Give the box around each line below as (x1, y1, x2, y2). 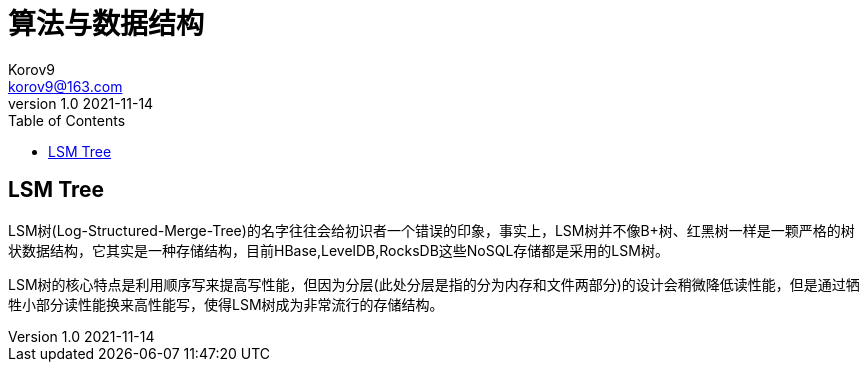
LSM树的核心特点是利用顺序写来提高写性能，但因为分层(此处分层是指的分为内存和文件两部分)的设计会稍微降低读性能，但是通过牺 (8, 275, 860, 293)
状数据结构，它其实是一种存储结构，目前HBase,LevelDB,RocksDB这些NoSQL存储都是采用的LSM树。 (8, 241, 669, 259)
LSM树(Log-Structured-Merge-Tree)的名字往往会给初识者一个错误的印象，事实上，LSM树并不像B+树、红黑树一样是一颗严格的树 (8, 221, 855, 239)
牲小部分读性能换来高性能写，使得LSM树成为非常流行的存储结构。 (8, 295, 444, 313)
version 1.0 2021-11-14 (8, 94, 154, 112)
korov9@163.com (8, 77, 123, 95)
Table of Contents (8, 111, 126, 129)
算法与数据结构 (8, 7, 205, 41)
